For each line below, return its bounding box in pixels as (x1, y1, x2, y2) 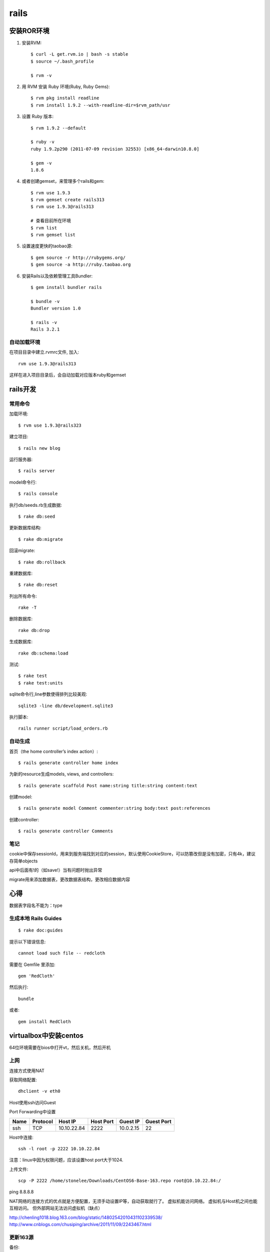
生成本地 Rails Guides (9, 915, 62, 922)
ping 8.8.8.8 (9, 1189, 34, 1195)
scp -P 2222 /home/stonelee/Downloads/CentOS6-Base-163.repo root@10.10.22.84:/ (18, 1178, 221, 1184)
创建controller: (9, 816, 39, 822)
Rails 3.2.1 (30, 327, 60, 333)
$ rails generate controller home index (18, 760, 118, 766)
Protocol (32, 1118, 53, 1125)
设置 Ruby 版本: (21, 113, 54, 120)
